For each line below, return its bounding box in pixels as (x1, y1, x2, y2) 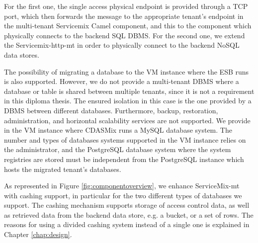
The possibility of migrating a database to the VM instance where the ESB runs (4, 66, 249, 77)
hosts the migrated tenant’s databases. (4, 163, 121, 174)
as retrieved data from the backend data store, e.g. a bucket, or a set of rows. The (4, 209, 254, 220)
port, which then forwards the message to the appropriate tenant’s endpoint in (4, 10, 244, 21)
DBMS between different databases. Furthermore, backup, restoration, (4, 105, 218, 115)
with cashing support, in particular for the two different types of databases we (4, 190, 242, 200)
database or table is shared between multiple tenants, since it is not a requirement (4, 85, 255, 96)
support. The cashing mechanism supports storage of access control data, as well (4, 200, 250, 210)
